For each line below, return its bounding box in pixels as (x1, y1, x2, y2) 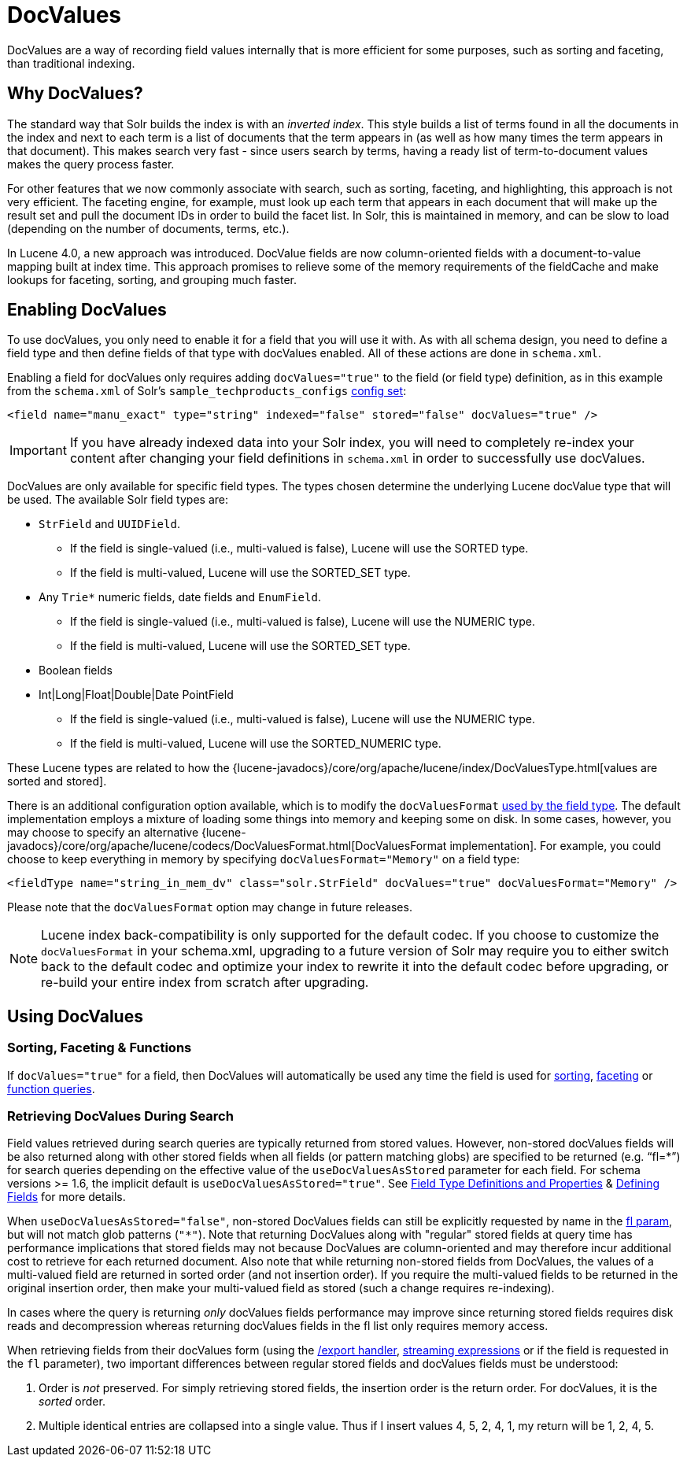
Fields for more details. (7, 1190, 126, 1204)
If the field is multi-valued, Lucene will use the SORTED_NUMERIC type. (70, 737, 441, 751)
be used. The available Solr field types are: (7, 493, 228, 507)
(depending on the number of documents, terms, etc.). (7, 221, 290, 235)
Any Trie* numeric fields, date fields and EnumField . (39, 590, 321, 604)
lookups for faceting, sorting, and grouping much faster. (7, 272, 297, 286)
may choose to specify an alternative (7, 826, 199, 840)
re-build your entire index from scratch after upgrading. (41, 974, 369, 991)
